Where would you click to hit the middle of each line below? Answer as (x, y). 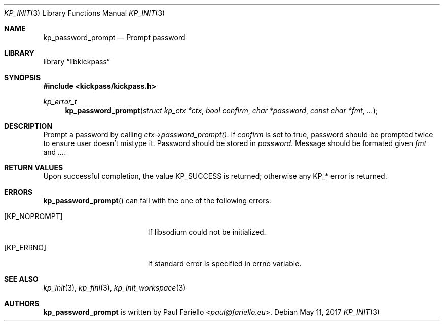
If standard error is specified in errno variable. (225, 263)
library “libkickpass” (77, 62)
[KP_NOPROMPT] (33, 216)
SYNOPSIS (23, 77)
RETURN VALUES (34, 168)
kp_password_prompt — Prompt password (114, 37)
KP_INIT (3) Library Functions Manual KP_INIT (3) (85, 13)
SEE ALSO (21, 279)
